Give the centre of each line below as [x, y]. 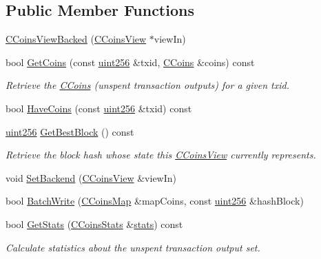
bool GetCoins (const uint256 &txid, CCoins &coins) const [130, 62]
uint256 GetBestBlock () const [70, 131]
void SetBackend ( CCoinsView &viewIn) [91, 177]
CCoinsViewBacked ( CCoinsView [76, 39]
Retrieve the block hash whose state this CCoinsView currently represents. [161, 155]
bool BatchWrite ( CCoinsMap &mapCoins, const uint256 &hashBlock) [155, 201]
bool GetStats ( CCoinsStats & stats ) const [94, 224]
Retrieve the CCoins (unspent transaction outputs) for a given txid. [147, 85]
